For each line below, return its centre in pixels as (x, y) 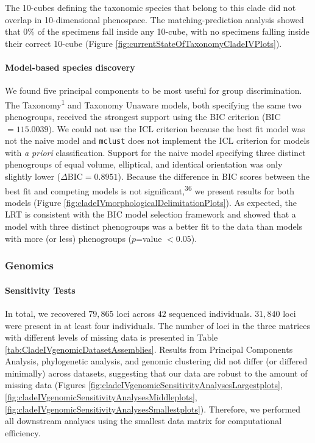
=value (149, 238)
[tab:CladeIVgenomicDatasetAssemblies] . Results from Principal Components (149, 349)
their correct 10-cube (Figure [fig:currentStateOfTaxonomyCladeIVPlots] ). (143, 43)
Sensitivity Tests (40, 290)
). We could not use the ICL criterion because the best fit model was (177, 128)
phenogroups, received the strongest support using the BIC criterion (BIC (143, 117)
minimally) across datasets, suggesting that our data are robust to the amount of (156, 373)
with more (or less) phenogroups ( (69, 238)
